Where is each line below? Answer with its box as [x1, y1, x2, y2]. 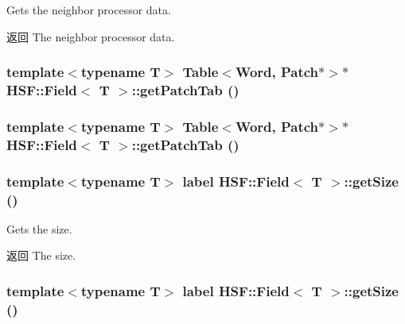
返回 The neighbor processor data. [6, 28, 175, 44]
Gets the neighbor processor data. [6, 2, 171, 17]
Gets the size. [6, 220, 72, 237]
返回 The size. [6, 247, 76, 264]
